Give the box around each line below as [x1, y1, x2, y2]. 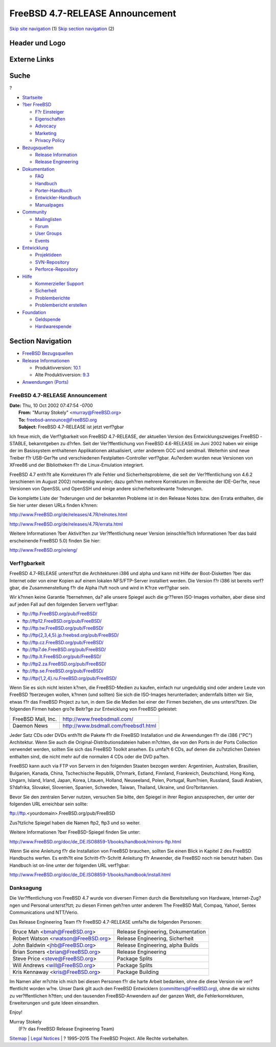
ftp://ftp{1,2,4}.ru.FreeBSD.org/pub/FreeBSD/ [22, 675, 117, 681]
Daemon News [12, 722, 48, 729]
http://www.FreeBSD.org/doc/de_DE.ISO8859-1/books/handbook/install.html [9, 871, 171, 878]
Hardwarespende [35, 323, 72, 330]
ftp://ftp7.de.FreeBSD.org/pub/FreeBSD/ [22, 646, 106, 652]
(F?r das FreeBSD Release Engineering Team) [18, 1026, 114, 1032]
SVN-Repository [35, 259, 70, 265]
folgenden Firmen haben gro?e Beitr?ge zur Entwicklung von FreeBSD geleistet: [9, 706, 177, 712]
